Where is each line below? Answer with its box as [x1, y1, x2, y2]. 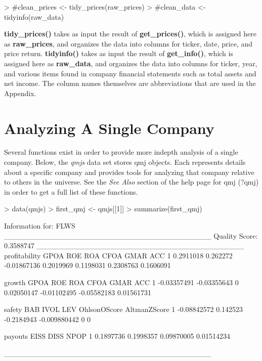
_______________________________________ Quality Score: [4, 230, 258, 241]
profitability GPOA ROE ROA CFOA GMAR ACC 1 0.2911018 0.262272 [4, 250, 233, 260]
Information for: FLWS [4, 220, 75, 231]
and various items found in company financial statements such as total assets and [4, 68, 256, 78]
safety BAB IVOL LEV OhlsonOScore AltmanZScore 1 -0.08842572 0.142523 [4, 304, 243, 314]
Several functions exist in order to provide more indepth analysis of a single [4, 147, 238, 157]
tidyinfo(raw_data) [4, 11, 64, 22]
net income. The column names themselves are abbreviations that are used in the [4, 78, 256, 88]
